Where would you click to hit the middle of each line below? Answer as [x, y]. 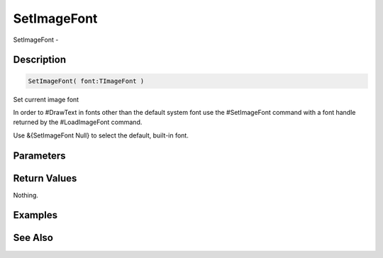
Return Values [45, 178]
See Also [33, 238]
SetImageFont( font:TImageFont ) [86, 81]
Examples [35, 215]
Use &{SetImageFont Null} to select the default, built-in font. [101, 135]
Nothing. [26, 195]
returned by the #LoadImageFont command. [78, 122]
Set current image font [46, 99]
